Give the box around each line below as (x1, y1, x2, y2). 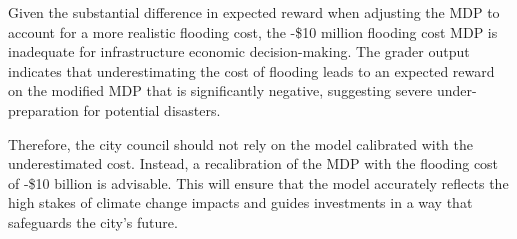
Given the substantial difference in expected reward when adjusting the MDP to (8, 2, 500, 22)
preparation (8, 99, 79, 120)
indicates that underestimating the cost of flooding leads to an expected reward (8, 60, 495, 81)
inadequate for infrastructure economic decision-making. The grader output (8, 41, 470, 62)
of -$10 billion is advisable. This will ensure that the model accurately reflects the (8, 172, 509, 193)
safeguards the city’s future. (8, 211, 178, 232)
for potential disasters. (83, 99, 221, 120)
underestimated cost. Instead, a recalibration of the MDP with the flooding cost (8, 153, 499, 174)
